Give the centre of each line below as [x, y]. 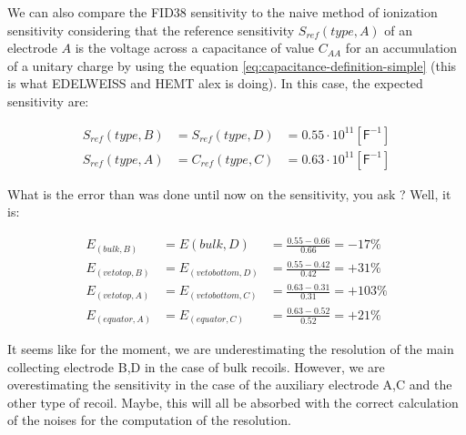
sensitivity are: [48, 101]
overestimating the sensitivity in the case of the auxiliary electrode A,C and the [230, 384]
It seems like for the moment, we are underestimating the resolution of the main [231, 349]
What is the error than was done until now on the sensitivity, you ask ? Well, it [229, 193]
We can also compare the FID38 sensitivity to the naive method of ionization [223, 12]
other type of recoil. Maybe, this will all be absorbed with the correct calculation [233, 402]
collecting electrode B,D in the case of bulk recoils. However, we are [196, 366]
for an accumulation [401, 48]
